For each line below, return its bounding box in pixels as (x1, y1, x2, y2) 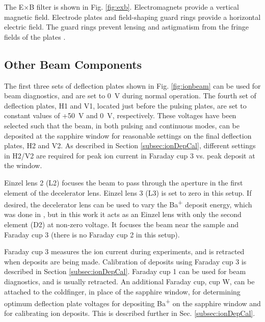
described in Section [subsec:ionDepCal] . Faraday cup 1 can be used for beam (4, 266, 246, 277)
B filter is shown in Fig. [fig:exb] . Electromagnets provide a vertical (29, 2, 239, 12)
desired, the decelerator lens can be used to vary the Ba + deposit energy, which (4, 198, 252, 209)
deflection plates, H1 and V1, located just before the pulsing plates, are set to (4, 100, 247, 111)
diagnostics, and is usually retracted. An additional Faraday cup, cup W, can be (4, 276, 255, 286)
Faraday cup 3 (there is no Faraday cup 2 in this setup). (4, 229, 180, 239)
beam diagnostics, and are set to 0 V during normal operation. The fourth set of (4, 90, 256, 101)
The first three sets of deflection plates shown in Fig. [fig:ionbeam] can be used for (4, 80, 261, 91)
